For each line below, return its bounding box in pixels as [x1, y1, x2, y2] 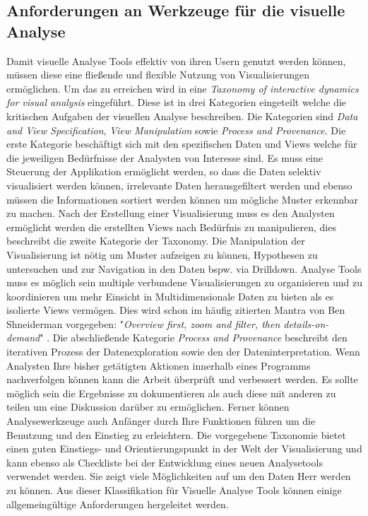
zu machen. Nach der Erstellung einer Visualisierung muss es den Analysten [6, 206, 335, 221]
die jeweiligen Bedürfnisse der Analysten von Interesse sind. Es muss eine [6, 150, 323, 165]
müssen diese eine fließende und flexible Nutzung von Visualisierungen [6, 67, 309, 82]
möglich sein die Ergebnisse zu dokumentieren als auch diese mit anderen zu [6, 385, 336, 400]
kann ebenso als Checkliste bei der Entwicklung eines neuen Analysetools [6, 455, 323, 469]
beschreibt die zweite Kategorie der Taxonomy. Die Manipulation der [6, 233, 305, 248]
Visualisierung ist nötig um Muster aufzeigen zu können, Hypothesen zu [6, 247, 318, 262]
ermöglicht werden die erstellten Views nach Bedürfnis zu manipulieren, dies [6, 219, 336, 234]
